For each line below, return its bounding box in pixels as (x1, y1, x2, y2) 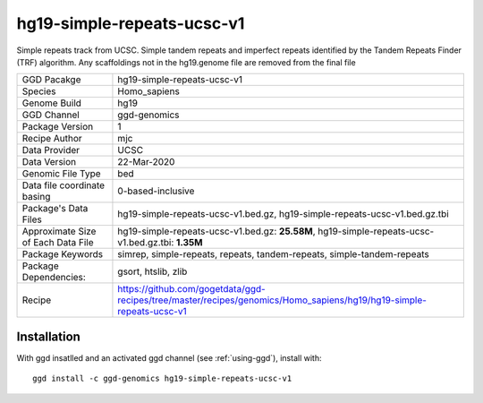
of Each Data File (21, 236, 94, 249)
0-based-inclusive (117, 184, 195, 197)
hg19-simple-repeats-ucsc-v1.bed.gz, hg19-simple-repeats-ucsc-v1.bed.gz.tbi (117, 208, 449, 220)
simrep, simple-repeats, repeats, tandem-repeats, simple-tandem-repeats (117, 248, 429, 261)
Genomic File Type (21, 167, 102, 180)
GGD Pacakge (21, 73, 81, 86)
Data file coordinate (21, 179, 106, 192)
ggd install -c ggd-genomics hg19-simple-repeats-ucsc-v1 (32, 373, 292, 384)
